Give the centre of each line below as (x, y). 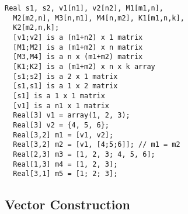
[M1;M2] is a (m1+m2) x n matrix (78, 47)
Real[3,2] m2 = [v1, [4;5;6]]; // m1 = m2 (97, 145)
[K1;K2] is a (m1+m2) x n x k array (84, 66)
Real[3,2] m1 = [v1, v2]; (63, 135)
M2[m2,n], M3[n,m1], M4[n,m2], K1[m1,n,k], (99, 18)
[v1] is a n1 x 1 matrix (61, 106)
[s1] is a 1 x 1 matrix (59, 96)
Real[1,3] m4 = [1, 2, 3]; (65, 164)
